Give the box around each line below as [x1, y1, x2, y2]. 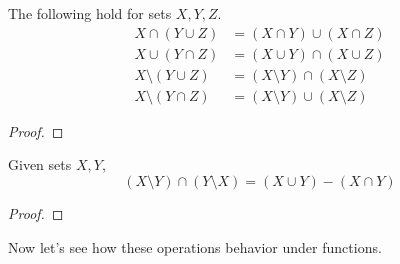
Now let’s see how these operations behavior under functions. [8, 236, 382, 257]
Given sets [8, 154, 72, 175]
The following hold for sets [8, 3, 172, 23]
